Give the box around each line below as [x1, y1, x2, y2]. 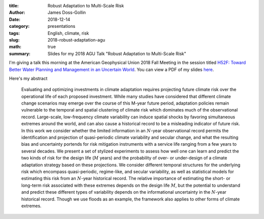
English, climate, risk [47, 30, 89, 36]
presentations [47, 23, 76, 29]
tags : [9, 30, 20, 36]
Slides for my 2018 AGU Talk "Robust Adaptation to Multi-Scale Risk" [47, 50, 186, 56]
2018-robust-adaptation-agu [47, 37, 105, 43]
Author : [9, 10, 25, 16]
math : [9, 44, 22, 50]
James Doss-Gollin [47, 10, 86, 16]
